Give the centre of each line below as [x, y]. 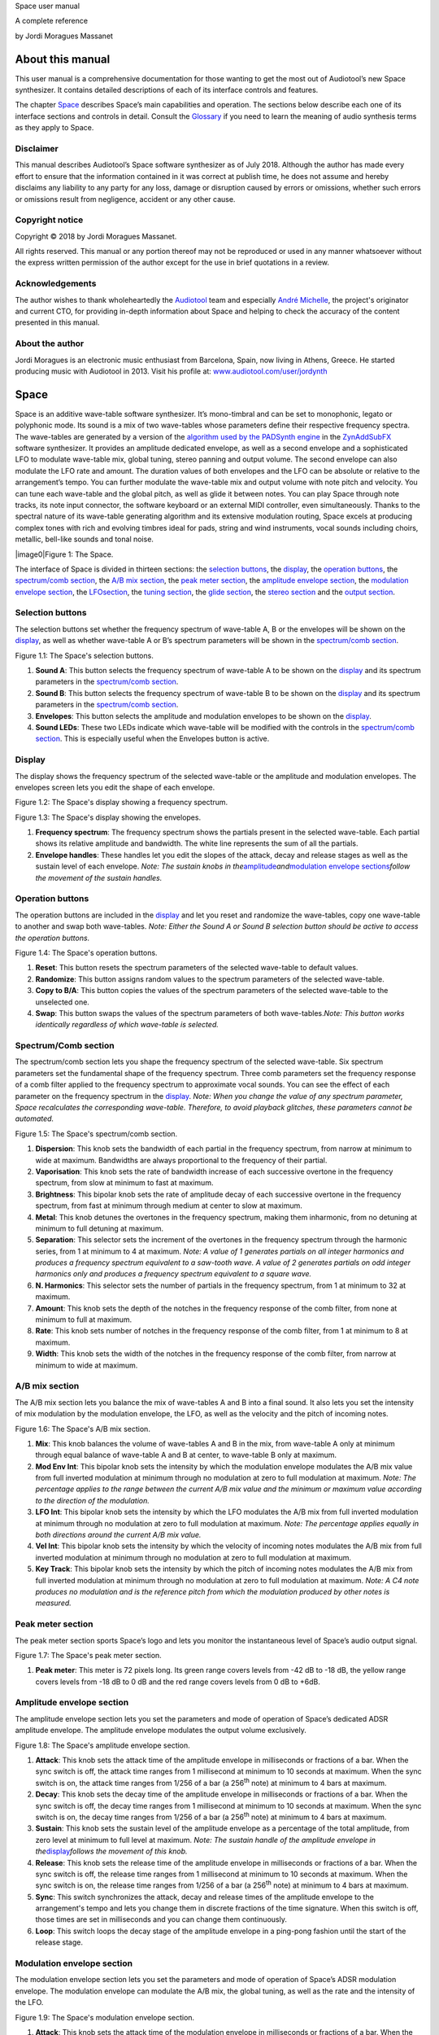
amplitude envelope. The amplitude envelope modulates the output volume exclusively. [161, 1731]
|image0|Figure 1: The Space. [64, 554]
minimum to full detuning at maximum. [100, 1228]
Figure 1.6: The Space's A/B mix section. [83, 1429]
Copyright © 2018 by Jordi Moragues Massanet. [96, 236]
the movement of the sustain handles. [99, 877]
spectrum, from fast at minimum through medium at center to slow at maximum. [169, 1206]
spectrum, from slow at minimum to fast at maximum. [124, 1183]
